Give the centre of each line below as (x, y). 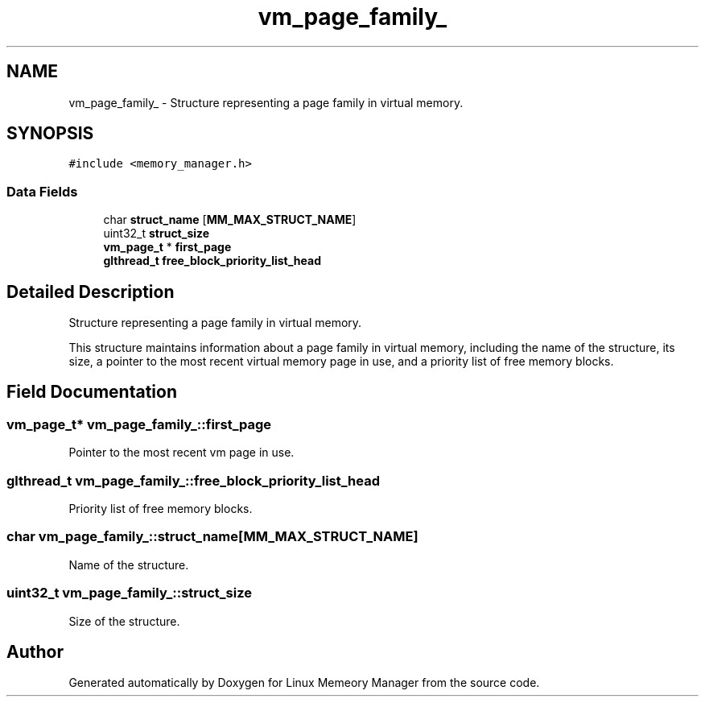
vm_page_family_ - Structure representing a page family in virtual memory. (266, 102)
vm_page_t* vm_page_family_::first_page (139, 424)
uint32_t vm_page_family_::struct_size (129, 593)
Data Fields (42, 191)
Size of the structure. (124, 621)
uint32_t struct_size (157, 234)
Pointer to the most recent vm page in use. (181, 453)
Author (35, 651)
